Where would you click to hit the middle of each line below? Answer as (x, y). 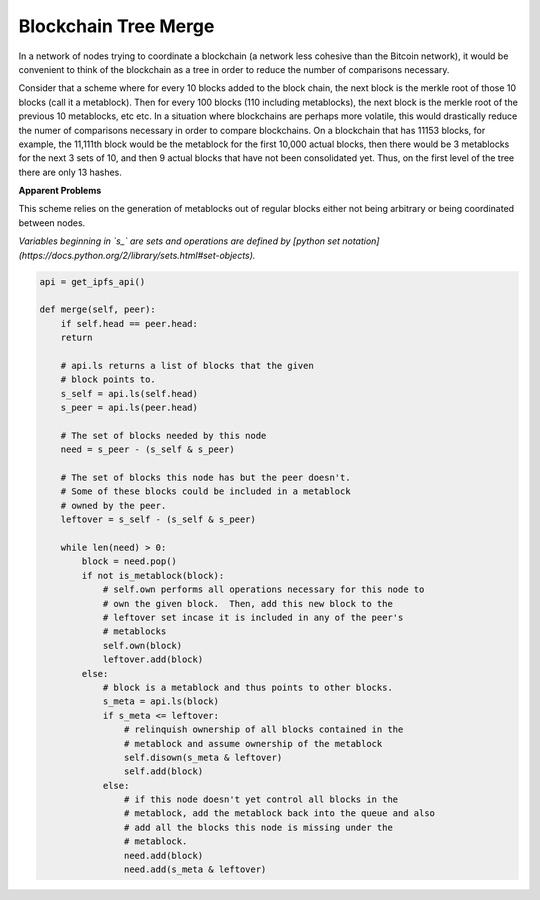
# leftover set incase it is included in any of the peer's (253, 617)
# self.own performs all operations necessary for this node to (263, 589)
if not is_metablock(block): (153, 575)
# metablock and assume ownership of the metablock (253, 743)
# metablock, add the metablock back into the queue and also (279, 813)
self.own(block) (142, 645)
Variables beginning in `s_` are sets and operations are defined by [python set (179, 241)
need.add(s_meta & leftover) (195, 869)
